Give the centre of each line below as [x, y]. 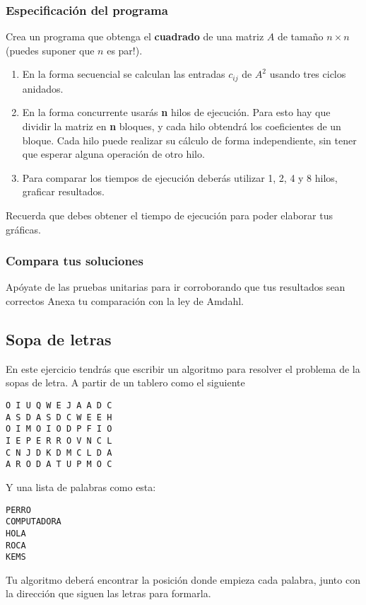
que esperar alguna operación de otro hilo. [113, 154]
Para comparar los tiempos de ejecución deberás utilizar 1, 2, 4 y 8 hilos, [180, 177]
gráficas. [23, 229]
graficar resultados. [63, 191]
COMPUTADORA [34, 522]
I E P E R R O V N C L [59, 440]
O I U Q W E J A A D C [59, 405]
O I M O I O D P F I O [59, 429]
